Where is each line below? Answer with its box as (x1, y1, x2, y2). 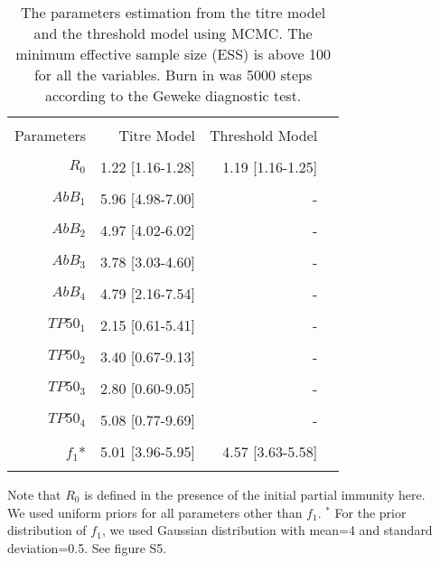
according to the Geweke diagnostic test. (44, 85, 302, 106)
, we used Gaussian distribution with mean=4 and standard (101, 521, 433, 540)
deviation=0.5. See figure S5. (7, 538, 167, 557)
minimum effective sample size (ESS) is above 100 (15, 43, 332, 64)
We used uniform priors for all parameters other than (7, 502, 303, 521)
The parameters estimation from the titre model (21, 2, 326, 23)
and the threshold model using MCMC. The (33, 23, 313, 43)
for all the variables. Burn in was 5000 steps (33, 64, 313, 85)
